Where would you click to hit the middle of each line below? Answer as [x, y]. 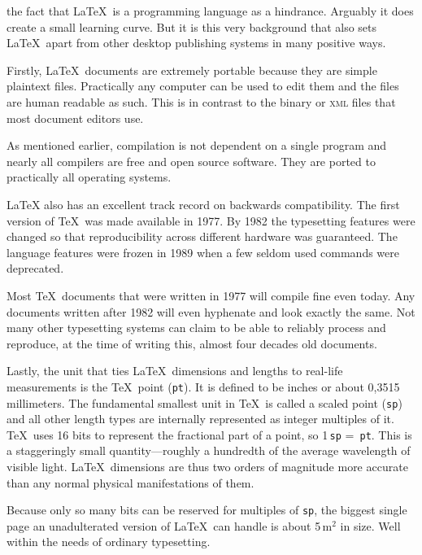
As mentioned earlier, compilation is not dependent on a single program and [197, 145]
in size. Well [370, 525]
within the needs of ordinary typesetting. [109, 542]
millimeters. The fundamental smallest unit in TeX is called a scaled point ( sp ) [204, 402]
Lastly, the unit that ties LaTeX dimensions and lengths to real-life [175, 371]
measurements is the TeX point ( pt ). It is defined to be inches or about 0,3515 [203, 386]
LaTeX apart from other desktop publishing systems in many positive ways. [196, 43]
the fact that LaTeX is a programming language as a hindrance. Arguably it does [210, 11]
